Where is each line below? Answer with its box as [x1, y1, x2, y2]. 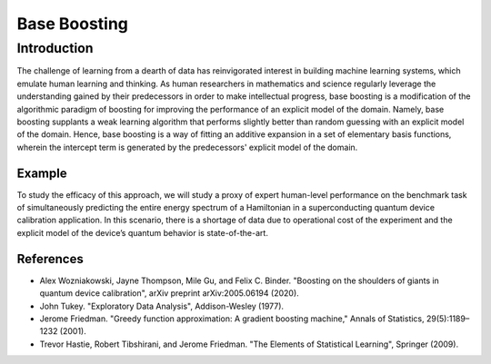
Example [16, 165, 67, 181]
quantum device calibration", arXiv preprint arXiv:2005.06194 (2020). [39, 288, 299, 299]
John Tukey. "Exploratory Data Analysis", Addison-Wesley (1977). [39, 300, 285, 311]
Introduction [16, 40, 94, 56]
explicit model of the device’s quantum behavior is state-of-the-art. [16, 227, 268, 238]
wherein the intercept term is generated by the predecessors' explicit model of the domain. [16, 142, 358, 152]
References [16, 251, 84, 267]
